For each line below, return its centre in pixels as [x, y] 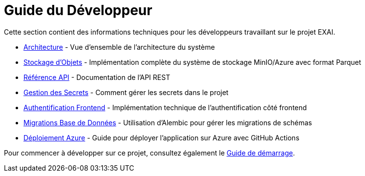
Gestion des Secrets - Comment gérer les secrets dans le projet [126, 92]
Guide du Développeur [78, 10]
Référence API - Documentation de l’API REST [97, 77]
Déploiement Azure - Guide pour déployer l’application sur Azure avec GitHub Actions [161, 137]
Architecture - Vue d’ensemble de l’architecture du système [119, 47]
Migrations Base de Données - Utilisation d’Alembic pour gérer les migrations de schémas [168, 122]
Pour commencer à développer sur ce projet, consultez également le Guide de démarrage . [150, 153]
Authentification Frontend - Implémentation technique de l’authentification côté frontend [165, 107]
